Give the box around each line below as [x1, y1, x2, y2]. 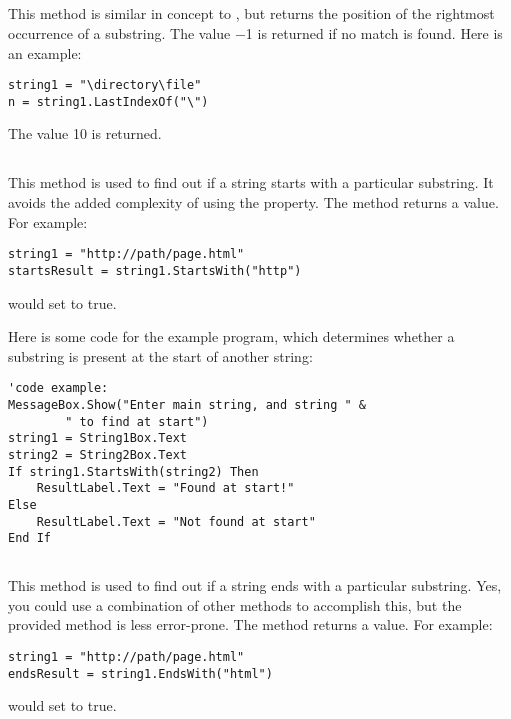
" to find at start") [65, 414, 209, 429]
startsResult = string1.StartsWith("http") [8, 263, 302, 278]
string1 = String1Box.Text [8, 431, 187, 446]
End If [8, 531, 51, 546]
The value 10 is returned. [8, 123, 162, 144]
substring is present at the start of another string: [8, 345, 313, 366]
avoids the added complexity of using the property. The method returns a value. [8, 192, 499, 213]
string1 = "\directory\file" [8, 78, 202, 93]
